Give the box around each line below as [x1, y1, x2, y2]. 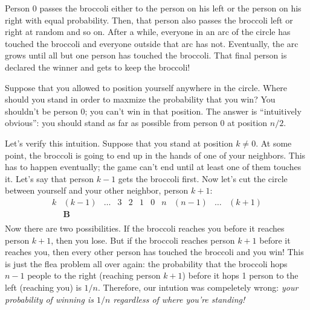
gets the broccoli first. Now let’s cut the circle [118, 172, 288, 185]
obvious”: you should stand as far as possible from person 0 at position [5, 116, 268, 129]
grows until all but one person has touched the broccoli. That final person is [5, 49, 287, 62]
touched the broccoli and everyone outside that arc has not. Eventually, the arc [5, 37, 299, 49]
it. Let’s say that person [5, 172, 94, 185]
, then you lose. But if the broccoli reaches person [51, 233, 235, 246]
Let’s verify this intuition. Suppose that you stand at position [5, 136, 233, 149]
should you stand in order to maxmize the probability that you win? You [5, 93, 276, 106]
